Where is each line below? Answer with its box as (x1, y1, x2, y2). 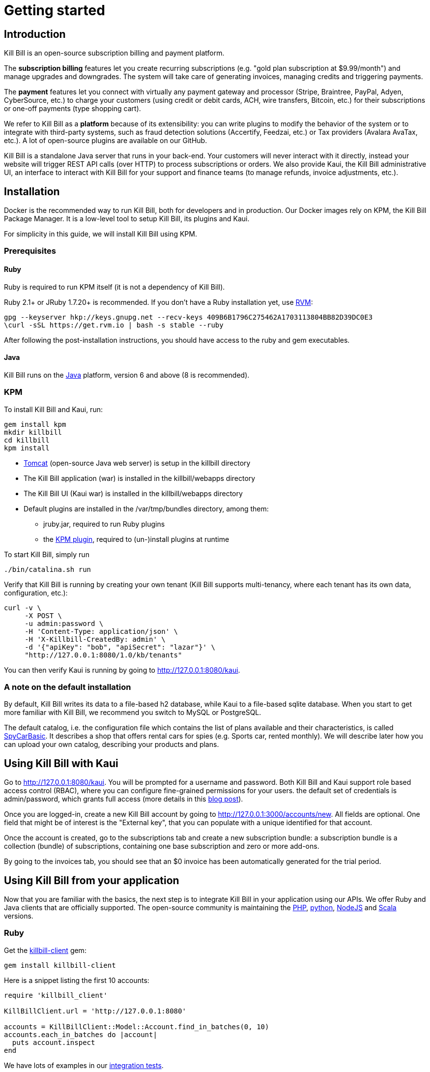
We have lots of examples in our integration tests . (4, 1061, 164, 1070)
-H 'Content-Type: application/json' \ (25, 627, 178, 635)
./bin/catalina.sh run (4, 565, 91, 573)
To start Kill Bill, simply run (4, 550, 89, 559)
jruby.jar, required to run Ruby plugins (43, 519, 165, 528)
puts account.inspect (12, 1038, 95, 1046)
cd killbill (4, 436, 50, 444)
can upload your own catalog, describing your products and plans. (4, 740, 219, 749)
